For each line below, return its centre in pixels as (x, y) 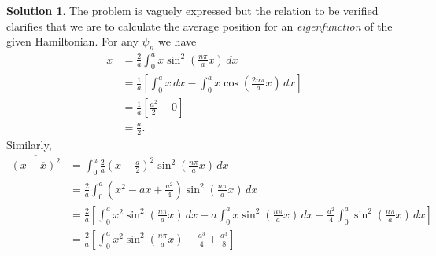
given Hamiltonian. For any (72, 41)
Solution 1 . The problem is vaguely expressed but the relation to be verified (192, 10)
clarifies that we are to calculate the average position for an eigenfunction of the (200, 26)
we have (177, 41)
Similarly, (29, 144)
